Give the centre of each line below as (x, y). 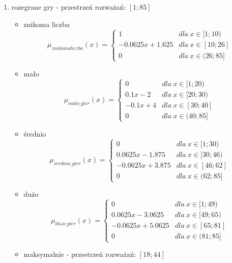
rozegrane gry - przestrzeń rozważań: (69, 7)
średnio (35, 133)
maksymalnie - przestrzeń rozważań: (80, 254)
